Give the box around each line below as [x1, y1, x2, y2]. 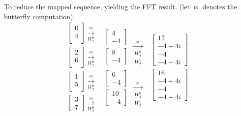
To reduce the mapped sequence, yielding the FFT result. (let [4, 1, 190, 11]
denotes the [202, 1, 237, 11]
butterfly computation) [4, 11, 73, 21]
